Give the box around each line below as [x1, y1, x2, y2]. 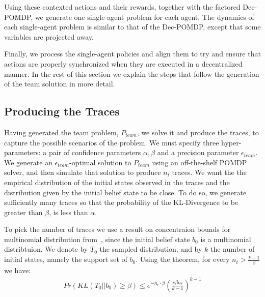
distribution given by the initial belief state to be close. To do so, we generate [4, 187, 247, 197]
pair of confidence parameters [49, 147, 141, 158]
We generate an [4, 157, 52, 167]
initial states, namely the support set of [4, 254, 127, 264]
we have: [4, 265, 31, 276]
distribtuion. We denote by [4, 244, 88, 254]
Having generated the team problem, [4, 127, 119, 137]
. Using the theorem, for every [136, 254, 230, 264]
